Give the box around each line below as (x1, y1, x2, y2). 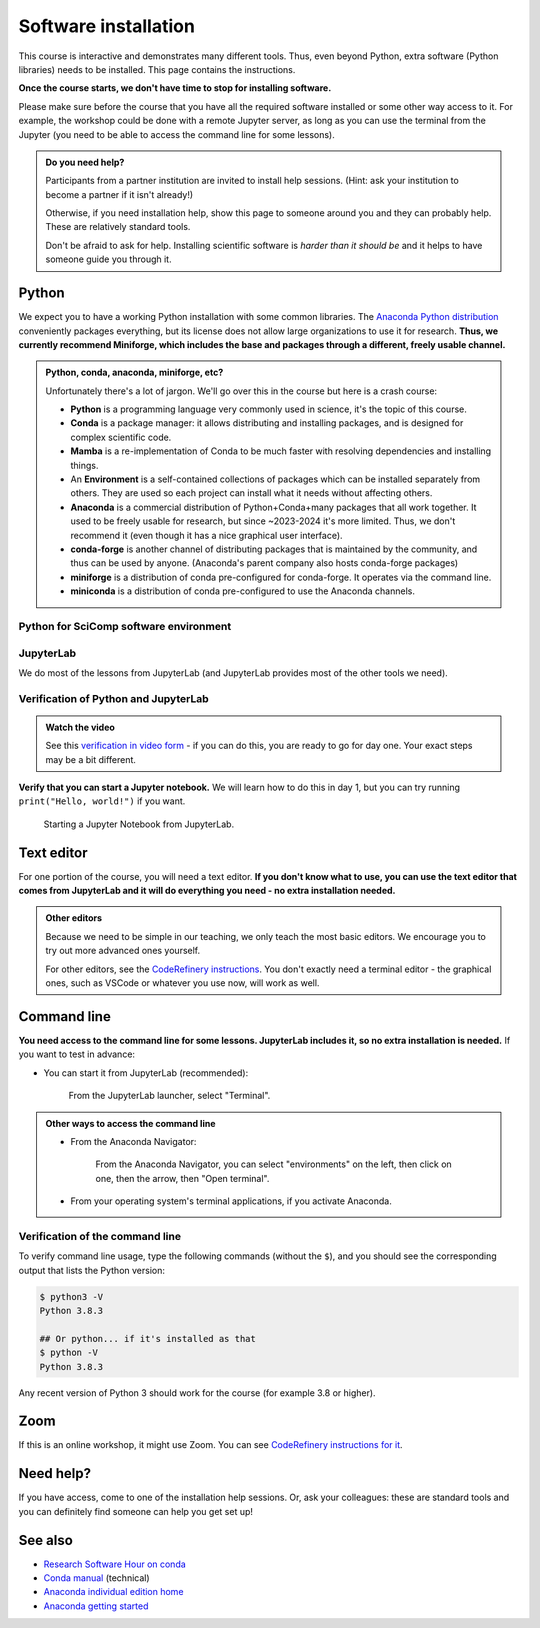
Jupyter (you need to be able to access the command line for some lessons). (18, 128, 335, 140)
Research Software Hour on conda (43, 1558, 187, 1570)
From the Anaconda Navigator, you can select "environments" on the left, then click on (95, 1158, 452, 1170)
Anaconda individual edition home (43, 1586, 184, 1598)
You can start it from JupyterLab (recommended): (43, 1066, 249, 1079)
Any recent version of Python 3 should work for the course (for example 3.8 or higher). (18, 1386, 376, 1399)
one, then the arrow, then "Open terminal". (95, 1172, 270, 1184)
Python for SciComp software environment (18, 619, 232, 633)
